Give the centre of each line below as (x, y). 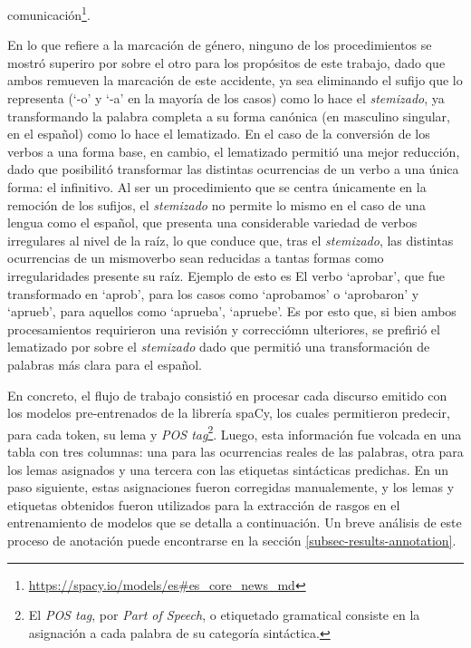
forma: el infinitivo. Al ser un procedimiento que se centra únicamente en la (217, 187)
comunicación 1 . (49, 13)
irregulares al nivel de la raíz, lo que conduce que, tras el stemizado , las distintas (231, 240)
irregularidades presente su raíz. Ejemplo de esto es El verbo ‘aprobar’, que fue (226, 275)
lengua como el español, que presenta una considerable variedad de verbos (212, 222)
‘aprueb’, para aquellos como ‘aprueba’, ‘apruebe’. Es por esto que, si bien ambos (232, 311)
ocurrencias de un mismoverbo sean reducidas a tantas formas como (196, 258)
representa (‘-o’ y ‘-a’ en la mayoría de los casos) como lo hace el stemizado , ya (226, 98)
